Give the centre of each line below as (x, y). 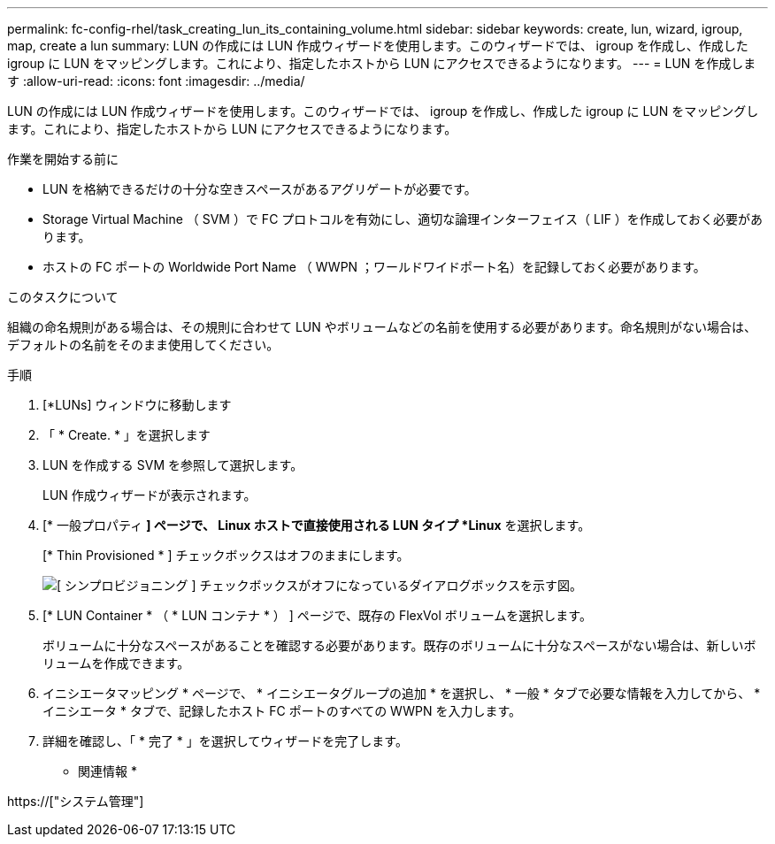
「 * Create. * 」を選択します (127, 435)
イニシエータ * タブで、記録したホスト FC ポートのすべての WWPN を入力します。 (282, 711)
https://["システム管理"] (76, 801)
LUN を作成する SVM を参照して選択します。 (173, 465)
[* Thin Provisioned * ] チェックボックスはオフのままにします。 (226, 555)
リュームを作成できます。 (116, 663)
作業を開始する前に (63, 159)
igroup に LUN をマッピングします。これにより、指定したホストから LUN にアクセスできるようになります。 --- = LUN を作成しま (382, 63)
